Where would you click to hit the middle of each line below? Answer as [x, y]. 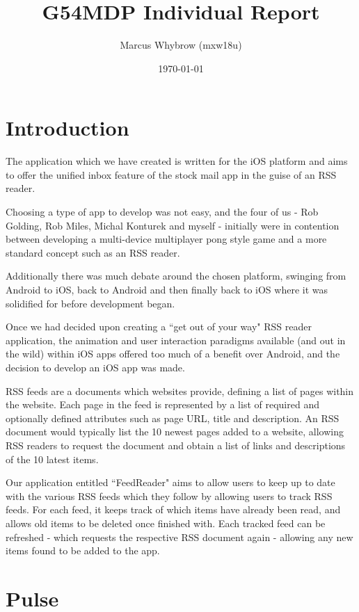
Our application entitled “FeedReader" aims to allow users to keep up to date [170, 482]
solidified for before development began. [90, 303]
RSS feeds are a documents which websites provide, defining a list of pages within [180, 390]
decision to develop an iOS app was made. [95, 367]
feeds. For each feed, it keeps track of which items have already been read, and [173, 509]
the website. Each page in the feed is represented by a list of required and [162, 404]
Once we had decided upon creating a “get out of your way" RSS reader [159, 327]
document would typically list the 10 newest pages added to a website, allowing [175, 432]
